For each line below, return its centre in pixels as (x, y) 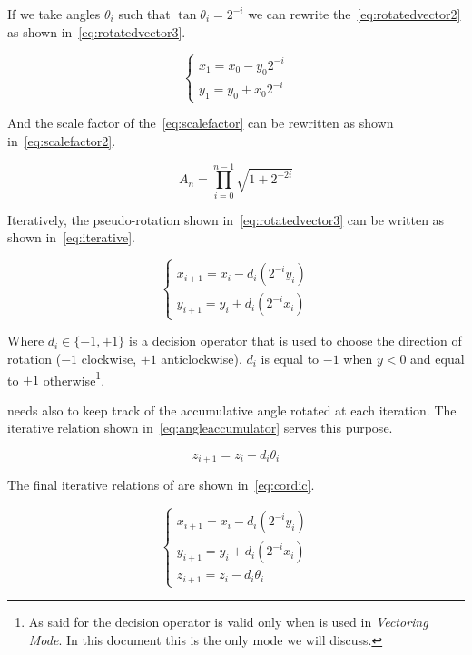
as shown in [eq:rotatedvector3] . (97, 31)
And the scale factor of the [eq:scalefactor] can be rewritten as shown (201, 123)
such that (144, 14)
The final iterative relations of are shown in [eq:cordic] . (161, 485)
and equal (438, 358)
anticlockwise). (202, 358)
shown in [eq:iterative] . (71, 237)
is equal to (290, 358)
